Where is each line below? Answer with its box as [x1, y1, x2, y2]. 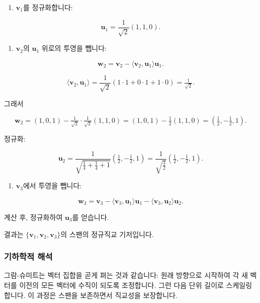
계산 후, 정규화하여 [4, 212, 63, 222]
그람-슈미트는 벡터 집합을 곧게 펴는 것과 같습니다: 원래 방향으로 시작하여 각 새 [4, 270, 248, 280]
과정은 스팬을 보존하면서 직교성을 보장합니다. [36, 289, 178, 300]
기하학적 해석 [4, 250, 53, 263]
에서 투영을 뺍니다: [23, 180, 82, 191]
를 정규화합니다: [23, 2, 73, 12]
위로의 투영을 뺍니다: [41, 43, 107, 53]
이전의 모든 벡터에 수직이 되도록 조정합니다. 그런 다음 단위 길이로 [19, 280, 224, 290]
